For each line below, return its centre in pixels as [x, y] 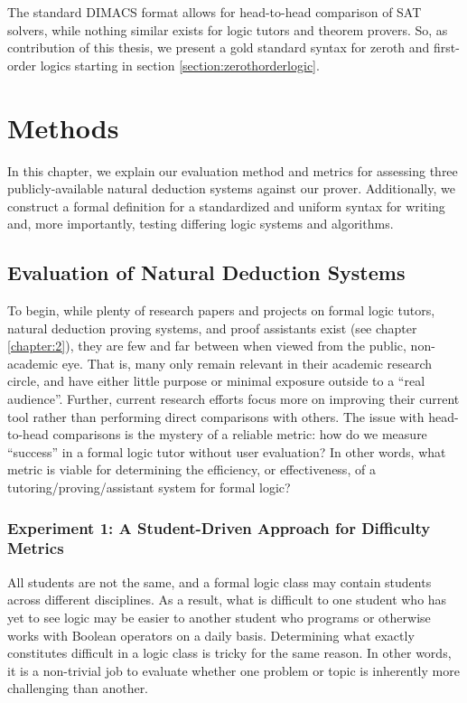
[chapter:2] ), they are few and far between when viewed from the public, [207, 346]
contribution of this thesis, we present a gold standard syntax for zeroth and [219, 47]
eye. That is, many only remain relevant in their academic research [247, 363]
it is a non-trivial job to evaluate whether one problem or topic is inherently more [233, 670]
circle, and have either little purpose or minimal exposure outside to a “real [216, 381]
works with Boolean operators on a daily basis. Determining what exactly [211, 635]
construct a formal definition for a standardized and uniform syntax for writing [226, 206]
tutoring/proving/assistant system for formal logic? [149, 487]
